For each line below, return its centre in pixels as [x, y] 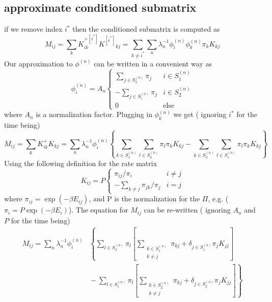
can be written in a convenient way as [153, 63]
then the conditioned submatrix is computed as [146, 29]
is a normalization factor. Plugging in [94, 114]
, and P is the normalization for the [144, 199]
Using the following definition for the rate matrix [81, 163]
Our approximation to [38, 63]
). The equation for [98, 210]
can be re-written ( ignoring [187, 210]
